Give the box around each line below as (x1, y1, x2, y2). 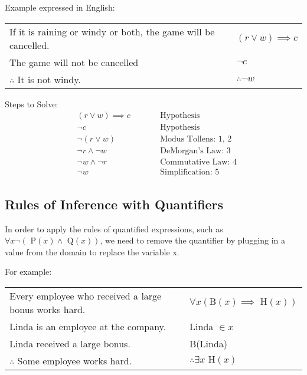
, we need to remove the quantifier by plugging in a (100, 234, 285, 246)
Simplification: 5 (160, 168, 220, 177)
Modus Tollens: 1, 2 (160, 135, 232, 144)
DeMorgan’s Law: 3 (160, 147, 231, 156)
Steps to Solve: (5, 97, 58, 110)
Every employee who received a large (9, 288, 162, 302)
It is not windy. (17, 72, 81, 86)
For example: (5, 265, 52, 278)
